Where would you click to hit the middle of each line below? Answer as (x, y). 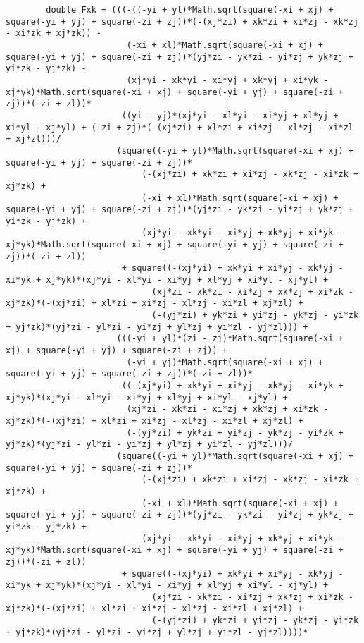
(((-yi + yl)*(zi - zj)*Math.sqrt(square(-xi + (230, 339)
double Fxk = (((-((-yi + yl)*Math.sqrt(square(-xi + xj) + (190, 10)
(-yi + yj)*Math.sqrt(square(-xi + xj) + (225, 362)
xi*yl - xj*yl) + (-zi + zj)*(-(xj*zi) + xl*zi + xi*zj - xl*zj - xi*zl (180, 127)
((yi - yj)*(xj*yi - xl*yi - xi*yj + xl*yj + (230, 115)
